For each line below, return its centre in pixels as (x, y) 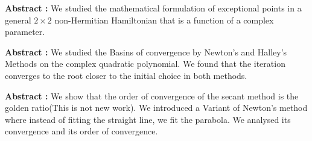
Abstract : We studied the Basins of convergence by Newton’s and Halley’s (146, 52)
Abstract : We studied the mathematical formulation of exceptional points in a (153, 8)
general (18, 20)
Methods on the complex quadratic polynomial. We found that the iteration (145, 64)
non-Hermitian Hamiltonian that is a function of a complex (164, 20)
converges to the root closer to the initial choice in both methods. (126, 75)
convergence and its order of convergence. (81, 131)
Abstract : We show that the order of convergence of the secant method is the (152, 96)
